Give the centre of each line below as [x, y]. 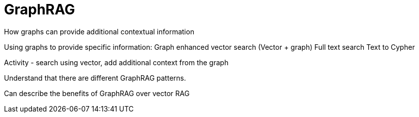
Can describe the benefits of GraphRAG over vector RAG [97, 93]
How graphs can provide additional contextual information [99, 31]
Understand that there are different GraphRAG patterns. [95, 78]
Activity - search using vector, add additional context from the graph [116, 62]
